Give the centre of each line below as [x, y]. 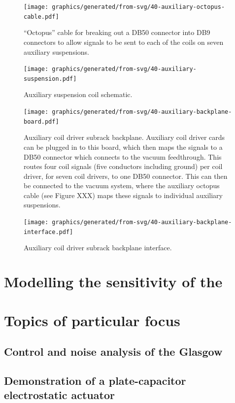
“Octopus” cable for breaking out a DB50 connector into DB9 [117, 32]
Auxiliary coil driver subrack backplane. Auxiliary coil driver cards [124, 137]
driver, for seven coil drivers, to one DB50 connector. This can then [126, 176]
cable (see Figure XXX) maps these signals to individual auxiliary [123, 195]
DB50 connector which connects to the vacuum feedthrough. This [123, 156]
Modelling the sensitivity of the [113, 282]
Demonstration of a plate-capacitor [95, 380]
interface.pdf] [49, 232]
